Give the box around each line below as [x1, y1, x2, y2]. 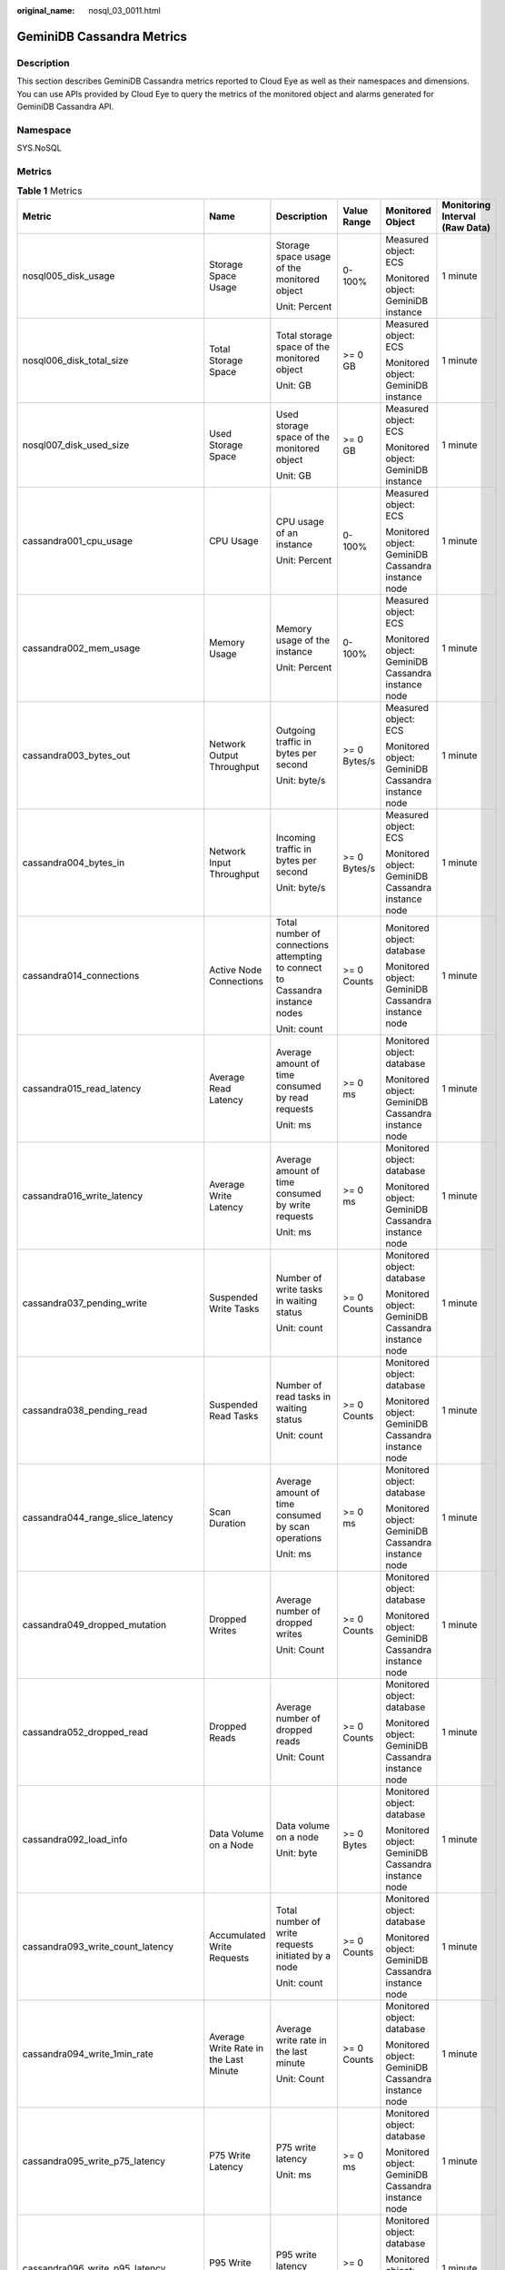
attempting [275, 950, 322, 962]
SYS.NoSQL [16, 143, 63, 153]
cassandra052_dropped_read [22, 1725, 149, 1738]
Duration [209, 1516, 246, 1529]
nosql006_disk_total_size [22, 354, 129, 367]
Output [209, 749, 239, 762]
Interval [441, 210, 477, 222]
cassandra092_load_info [22, 1832, 128, 1845]
